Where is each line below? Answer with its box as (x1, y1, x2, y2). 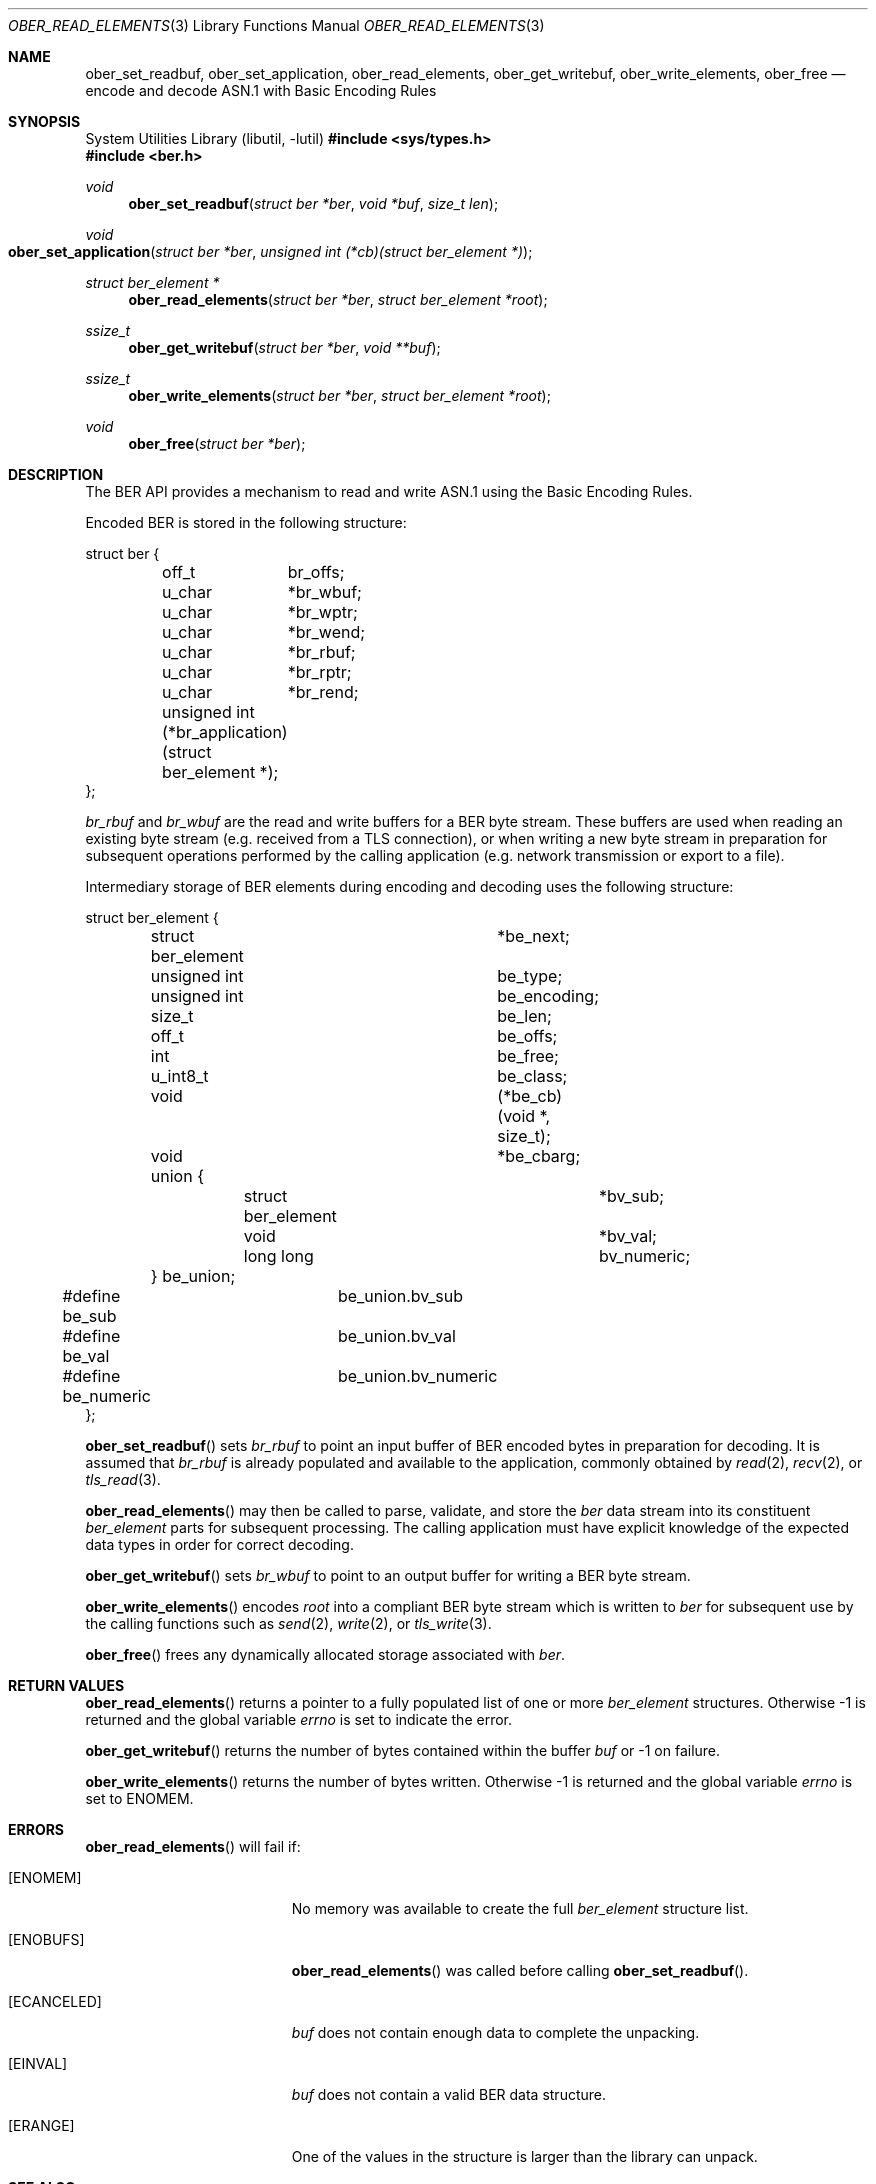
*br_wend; (287, 622, 366, 642)
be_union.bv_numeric (337, 1366, 498, 1386)
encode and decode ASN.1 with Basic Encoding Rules (85, 82, 437, 99)
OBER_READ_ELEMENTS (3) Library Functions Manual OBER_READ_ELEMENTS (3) (8, 17, 545, 34)
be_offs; (497, 1026, 558, 1046)
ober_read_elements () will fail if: (85, 1838, 301, 1855)
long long (243, 1246, 314, 1266)
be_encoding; (497, 986, 599, 1006)
